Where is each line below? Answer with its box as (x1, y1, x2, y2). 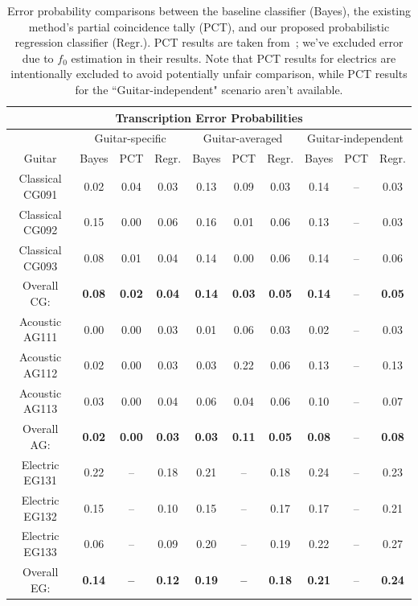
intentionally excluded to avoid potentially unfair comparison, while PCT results (10, 65, 408, 82)
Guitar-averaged (203, 130, 283, 146)
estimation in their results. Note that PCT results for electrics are (71, 49, 396, 66)
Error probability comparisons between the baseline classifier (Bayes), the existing (6, 2, 412, 19)
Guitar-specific (94, 130, 166, 146)
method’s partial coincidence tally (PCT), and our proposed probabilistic (28, 18, 390, 35)
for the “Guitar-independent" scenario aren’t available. (75, 80, 343, 97)
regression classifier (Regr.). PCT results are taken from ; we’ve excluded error (14, 34, 404, 51)
